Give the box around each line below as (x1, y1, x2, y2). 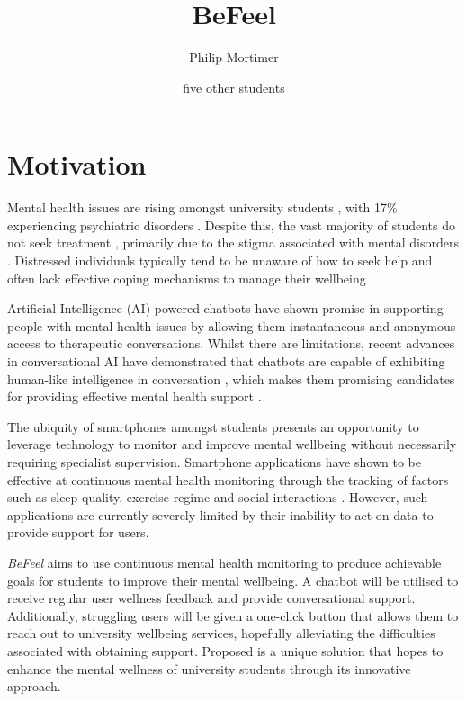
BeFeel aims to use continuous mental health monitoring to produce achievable (7, 553, 442, 571)
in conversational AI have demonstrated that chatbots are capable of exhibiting (7, 352, 445, 370)
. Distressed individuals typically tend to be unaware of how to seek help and (7, 251, 433, 270)
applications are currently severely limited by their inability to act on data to (7, 505, 434, 524)
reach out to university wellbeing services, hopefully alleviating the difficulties (7, 624, 435, 643)
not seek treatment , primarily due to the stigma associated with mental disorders (7, 233, 459, 252)
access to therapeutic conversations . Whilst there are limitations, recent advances (7, 334, 455, 353)
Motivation (7, 146, 147, 183)
